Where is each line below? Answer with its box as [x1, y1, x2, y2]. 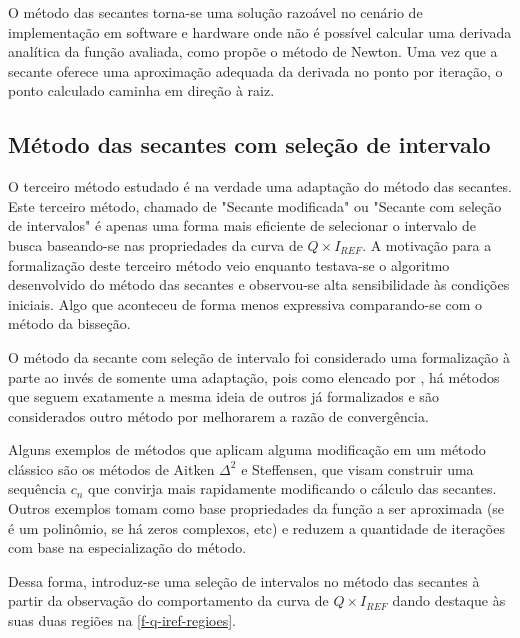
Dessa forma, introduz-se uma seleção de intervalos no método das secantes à [8, 570, 480, 591]
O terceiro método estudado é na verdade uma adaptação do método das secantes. [8, 176, 512, 197]
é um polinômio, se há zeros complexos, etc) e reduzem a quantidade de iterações [8, 517, 505, 538]
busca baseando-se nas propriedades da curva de [8, 234, 303, 255]
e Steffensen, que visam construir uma [241, 458, 474, 479]
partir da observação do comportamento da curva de [8, 590, 329, 611]
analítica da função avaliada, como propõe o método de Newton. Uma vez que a [8, 41, 498, 62]
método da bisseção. [8, 313, 131, 334]
